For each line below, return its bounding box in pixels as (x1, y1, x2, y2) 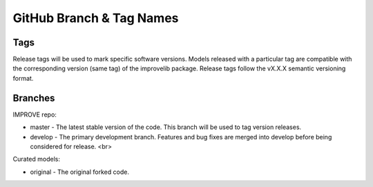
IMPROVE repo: (12, 110, 57, 119)
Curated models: (12, 155, 60, 164)
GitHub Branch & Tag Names (12, 10, 179, 26)
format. (12, 74, 34, 82)
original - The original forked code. (30, 168, 129, 176)
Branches (12, 92, 55, 104)
